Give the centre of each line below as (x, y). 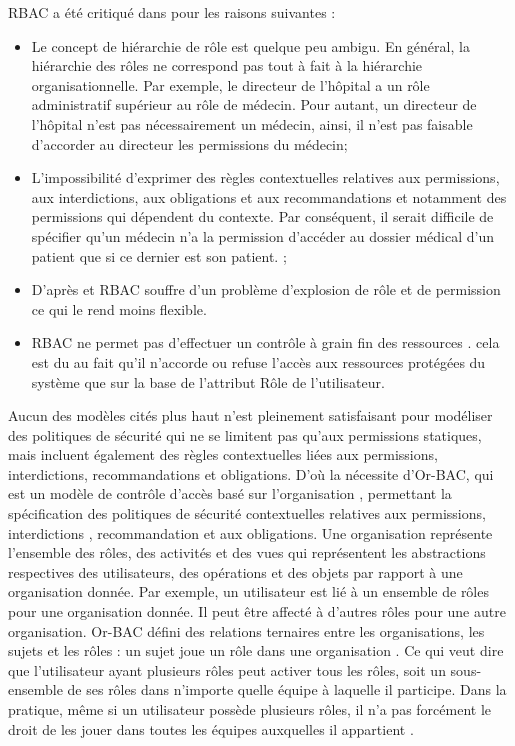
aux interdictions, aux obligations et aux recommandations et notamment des (269, 196)
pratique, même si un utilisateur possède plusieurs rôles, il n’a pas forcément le (250, 709)
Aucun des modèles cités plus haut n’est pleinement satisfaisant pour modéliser (250, 415)
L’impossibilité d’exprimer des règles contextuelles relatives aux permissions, (265, 177)
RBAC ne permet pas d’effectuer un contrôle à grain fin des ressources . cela (265, 342)
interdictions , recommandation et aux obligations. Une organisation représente (250, 532)
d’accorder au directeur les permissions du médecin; (189, 143)
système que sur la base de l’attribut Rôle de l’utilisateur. (208, 381)
